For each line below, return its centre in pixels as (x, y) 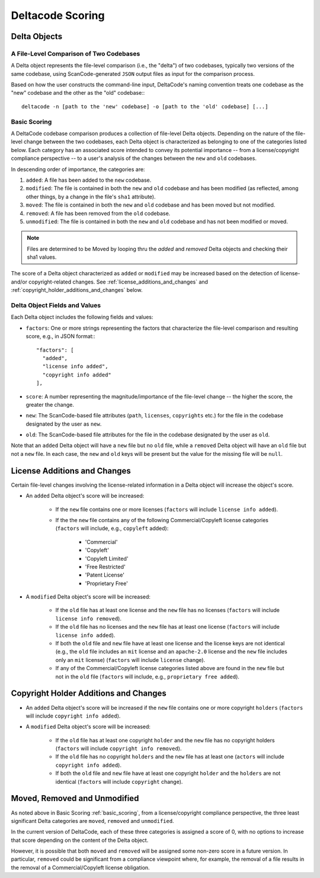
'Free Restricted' (105, 567)
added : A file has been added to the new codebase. (89, 180)
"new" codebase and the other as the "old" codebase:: (78, 93)
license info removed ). (88, 618)
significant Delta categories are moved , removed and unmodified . (92, 821)
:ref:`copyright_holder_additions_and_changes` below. (77, 290)
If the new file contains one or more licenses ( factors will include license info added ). (167, 509)
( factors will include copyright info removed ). (119, 748)
